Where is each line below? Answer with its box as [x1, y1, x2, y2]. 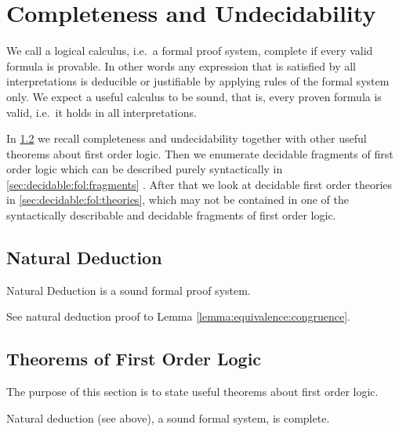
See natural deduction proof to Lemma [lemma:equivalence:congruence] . [6, 308, 350, 325]
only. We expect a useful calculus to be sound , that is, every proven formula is [6, 88, 382, 104]
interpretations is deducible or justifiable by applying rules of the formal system [6, 73, 390, 89]
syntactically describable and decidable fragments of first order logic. [6, 207, 336, 223]
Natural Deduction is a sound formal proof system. [6, 281, 251, 298]
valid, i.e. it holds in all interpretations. [6, 103, 197, 120]
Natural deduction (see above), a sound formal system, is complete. [6, 409, 330, 426]
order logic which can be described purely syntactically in [6, 161, 283, 177]
